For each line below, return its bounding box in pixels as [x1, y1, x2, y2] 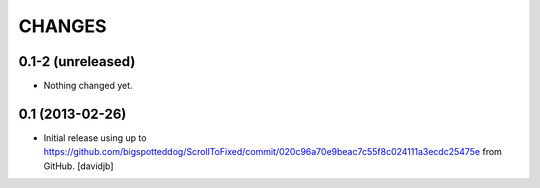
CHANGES [18, 15, 107, 37]
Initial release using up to [43, 131, 147, 144]
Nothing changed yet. [43, 80, 134, 92]
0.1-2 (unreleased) [18, 53, 136, 70]
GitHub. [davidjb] [43, 160, 114, 172]
